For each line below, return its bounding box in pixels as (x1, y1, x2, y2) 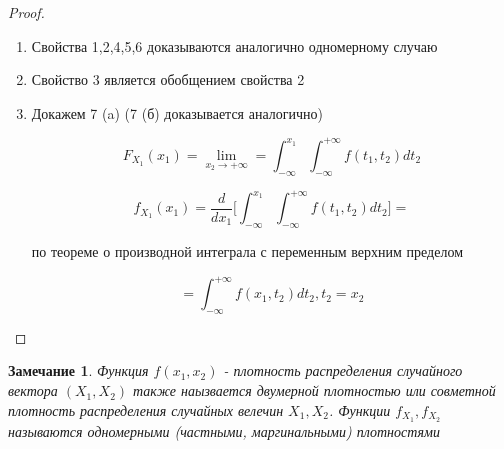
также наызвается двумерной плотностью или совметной (133, 380, 496, 401)
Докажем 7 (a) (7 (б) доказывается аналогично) (31, 102, 323, 123)
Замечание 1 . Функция (8, 360, 149, 381)
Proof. (8, 2, 45, 22)
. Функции (328, 399, 391, 420)
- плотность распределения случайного (223, 360, 463, 381)
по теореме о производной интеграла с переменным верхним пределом (31, 240, 464, 261)
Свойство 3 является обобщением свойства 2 (31, 69, 305, 90)
